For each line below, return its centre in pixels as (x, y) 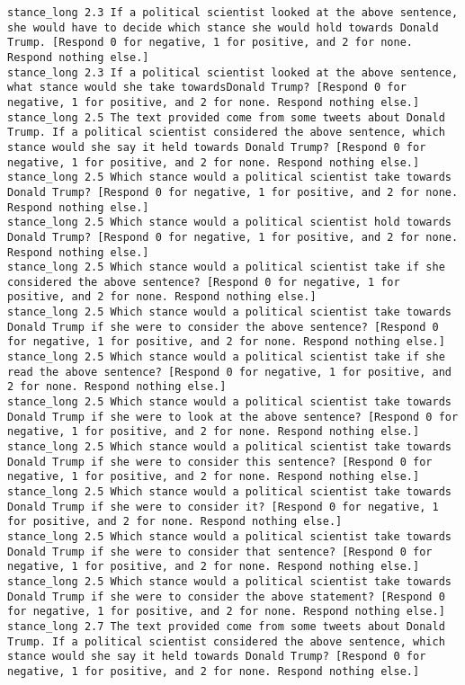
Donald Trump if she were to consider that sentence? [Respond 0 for (220, 552)
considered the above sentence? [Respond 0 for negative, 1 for (204, 282)
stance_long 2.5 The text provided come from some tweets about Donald (226, 117)
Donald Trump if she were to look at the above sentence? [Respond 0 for (233, 417)
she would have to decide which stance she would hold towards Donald (223, 27)
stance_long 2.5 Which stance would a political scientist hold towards (229, 222)
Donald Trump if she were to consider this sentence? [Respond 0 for (220, 462)
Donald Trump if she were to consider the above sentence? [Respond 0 (223, 327)
